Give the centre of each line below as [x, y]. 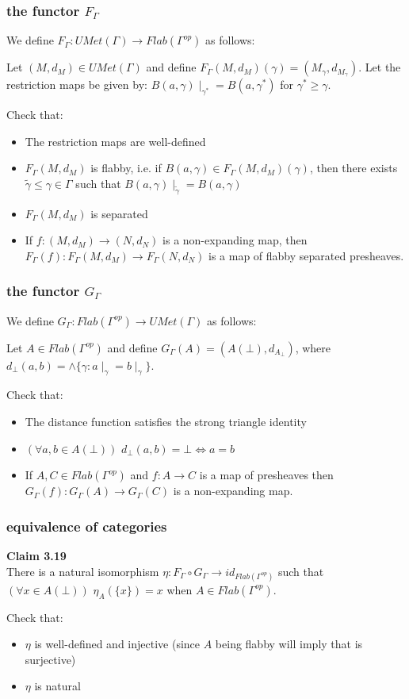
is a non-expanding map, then [235, 240]
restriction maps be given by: [77, 84]
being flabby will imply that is [289, 644]
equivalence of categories [87, 526]
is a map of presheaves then [266, 475]
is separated [119, 213]
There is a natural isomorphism [83, 571]
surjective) [50, 659]
